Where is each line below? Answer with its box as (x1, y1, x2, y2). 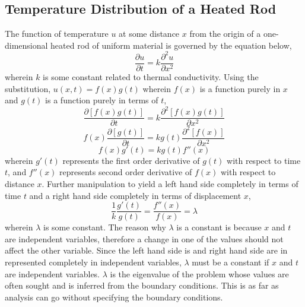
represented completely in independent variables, (5, 256, 182, 268)
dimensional (5, 39, 48, 51)
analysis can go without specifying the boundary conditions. (5, 290, 223, 303)
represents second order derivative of (59, 166, 192, 178)
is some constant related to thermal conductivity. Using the (43, 70, 259, 83)
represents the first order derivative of (62, 154, 200, 166)
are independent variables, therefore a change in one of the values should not (5, 232, 284, 245)
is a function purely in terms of (45, 94, 158, 106)
